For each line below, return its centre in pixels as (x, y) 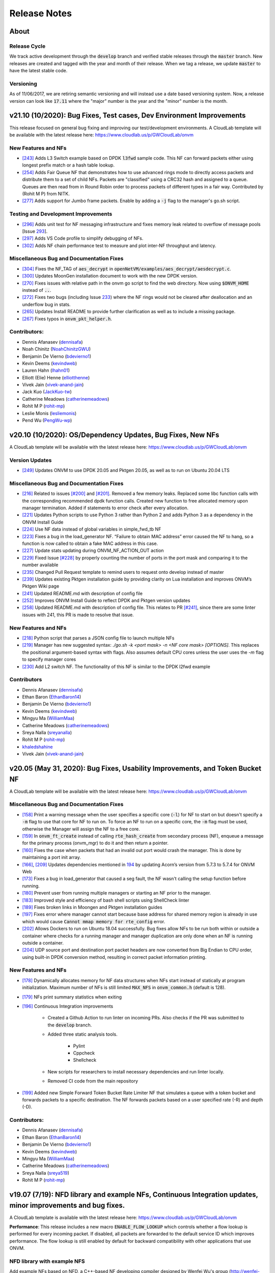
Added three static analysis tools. (82, 1034)
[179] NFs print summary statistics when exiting (72, 997)
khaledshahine (37, 746)
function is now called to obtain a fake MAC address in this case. (90, 543)
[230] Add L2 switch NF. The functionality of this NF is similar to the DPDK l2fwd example (116, 667)
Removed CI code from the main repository (93, 1081)
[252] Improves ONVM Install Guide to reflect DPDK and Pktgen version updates (106, 600)
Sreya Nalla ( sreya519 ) (46, 1173)
